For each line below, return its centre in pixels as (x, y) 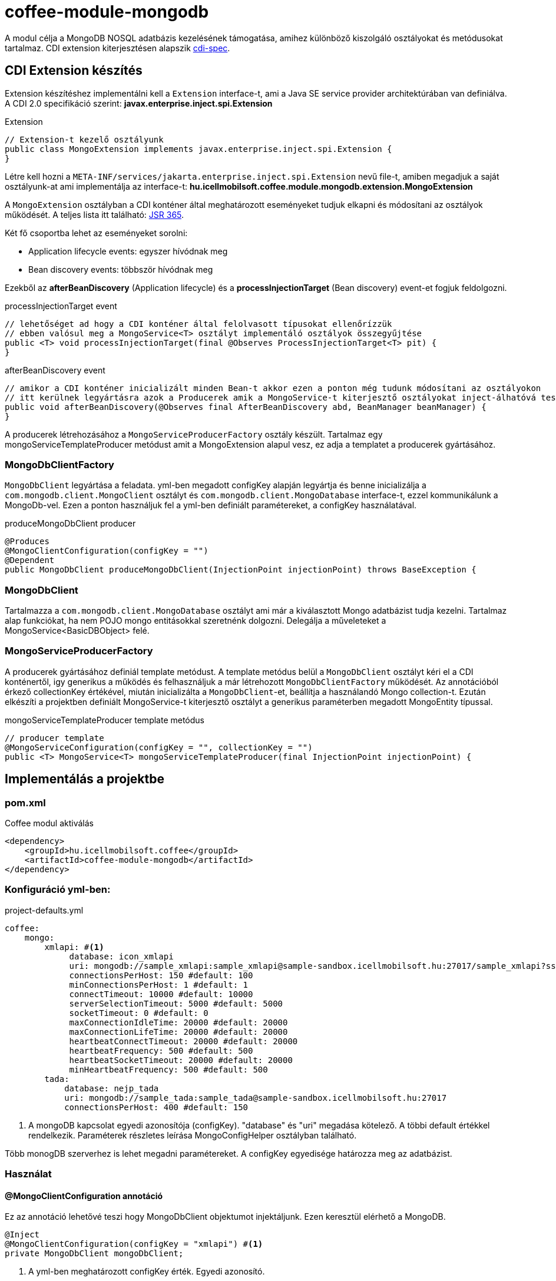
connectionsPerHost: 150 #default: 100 (161, 975)
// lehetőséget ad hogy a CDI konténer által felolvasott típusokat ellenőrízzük (198, 324)
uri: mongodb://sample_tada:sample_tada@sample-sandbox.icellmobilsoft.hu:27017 (256, 1098)
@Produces (27, 542)
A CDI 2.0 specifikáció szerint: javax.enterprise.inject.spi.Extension (139, 103)
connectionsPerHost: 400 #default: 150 (156, 1107)
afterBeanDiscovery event (55, 370)
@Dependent (30, 560)
